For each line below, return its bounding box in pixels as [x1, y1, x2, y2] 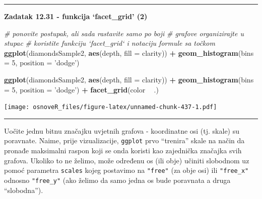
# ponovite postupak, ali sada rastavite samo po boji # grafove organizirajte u [4, 28, 244, 38]
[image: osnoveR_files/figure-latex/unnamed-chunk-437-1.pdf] [4, 104, 217, 111]
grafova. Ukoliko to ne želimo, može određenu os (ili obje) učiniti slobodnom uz [4, 155, 249, 165]
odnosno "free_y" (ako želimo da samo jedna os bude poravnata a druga [4, 174, 231, 185]
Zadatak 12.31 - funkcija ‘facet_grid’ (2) [4, 11, 148, 21]
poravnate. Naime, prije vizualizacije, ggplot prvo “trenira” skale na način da [4, 135, 245, 146]
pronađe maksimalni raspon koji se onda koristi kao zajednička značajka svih [4, 145, 242, 156]
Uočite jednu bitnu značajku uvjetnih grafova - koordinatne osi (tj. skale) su [4, 125, 240, 136]
